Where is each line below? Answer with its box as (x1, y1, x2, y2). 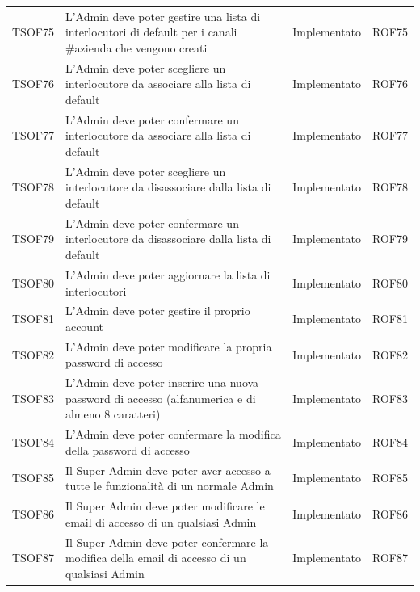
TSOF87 (12, 549, 54, 566)
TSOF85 (12, 469, 54, 486)
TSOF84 (12, 434, 54, 451)
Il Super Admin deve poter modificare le (65, 498, 265, 514)
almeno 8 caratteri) (65, 405, 161, 422)
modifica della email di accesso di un (65, 549, 246, 566)
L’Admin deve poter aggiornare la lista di (65, 266, 271, 283)
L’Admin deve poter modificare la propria (65, 338, 272, 355)
